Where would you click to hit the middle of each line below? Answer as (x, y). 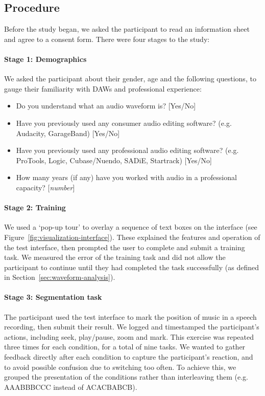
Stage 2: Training (35, 207)
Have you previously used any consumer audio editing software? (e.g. (124, 123)
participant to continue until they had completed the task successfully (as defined (131, 267)
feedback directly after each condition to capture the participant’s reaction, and (129, 357)
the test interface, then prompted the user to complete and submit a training (125, 247)
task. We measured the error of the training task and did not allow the (115, 257)
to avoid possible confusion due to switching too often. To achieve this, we (120, 367)
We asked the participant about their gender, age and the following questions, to (130, 79)
